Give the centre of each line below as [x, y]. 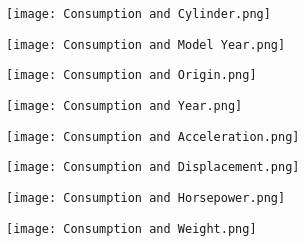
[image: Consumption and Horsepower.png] [146, 197]
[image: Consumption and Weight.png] [131, 228]
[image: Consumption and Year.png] [124, 105]
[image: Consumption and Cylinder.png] [138, 14]
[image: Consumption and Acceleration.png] [153, 136]
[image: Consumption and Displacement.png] [153, 167]
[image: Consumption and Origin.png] [131, 75]
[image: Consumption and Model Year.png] [146, 44]
